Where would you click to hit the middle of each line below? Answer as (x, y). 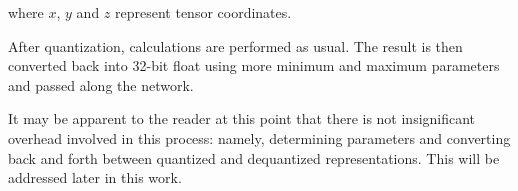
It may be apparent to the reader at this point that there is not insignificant (242, 118)
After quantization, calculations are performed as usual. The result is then (235, 45)
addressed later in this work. (95, 177)
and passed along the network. (101, 84)
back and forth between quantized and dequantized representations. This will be (254, 157)
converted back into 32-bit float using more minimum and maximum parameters (254, 65)
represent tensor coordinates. (203, 12)
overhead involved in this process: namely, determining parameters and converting (259, 137)
